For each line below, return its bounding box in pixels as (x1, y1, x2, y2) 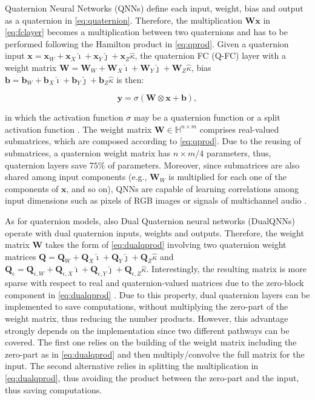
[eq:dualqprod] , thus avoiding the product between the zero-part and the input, (5, 372, 299, 384)
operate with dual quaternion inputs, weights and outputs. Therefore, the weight (5, 226, 304, 239)
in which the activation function (5, 111, 124, 124)
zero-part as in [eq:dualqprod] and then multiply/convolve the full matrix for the (5, 347, 305, 360)
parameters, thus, (206, 146, 271, 159)
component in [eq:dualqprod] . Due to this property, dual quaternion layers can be (5, 288, 310, 301)
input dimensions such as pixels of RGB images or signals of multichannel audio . (5, 194, 307, 207)
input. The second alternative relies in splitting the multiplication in (5, 359, 259, 372)
